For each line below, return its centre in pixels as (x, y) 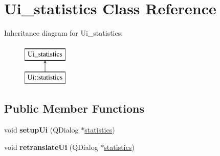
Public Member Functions (74, 108)
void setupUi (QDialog (41, 130)
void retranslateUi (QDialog (51, 147)
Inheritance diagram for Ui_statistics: (64, 33)
